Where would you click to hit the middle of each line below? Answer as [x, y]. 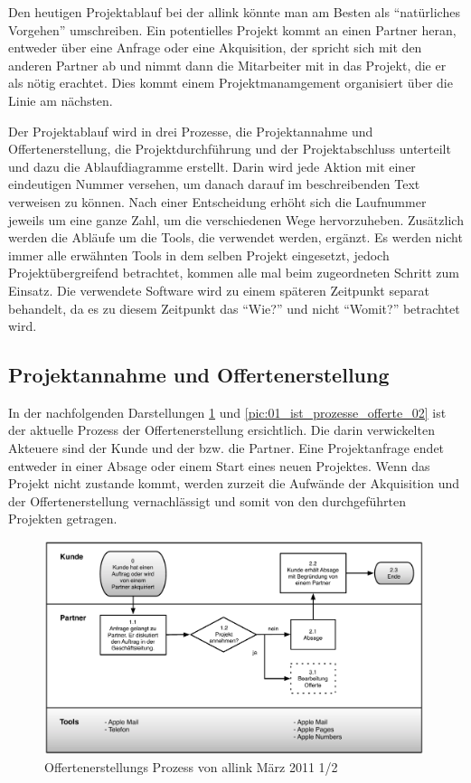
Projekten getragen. [63, 519]
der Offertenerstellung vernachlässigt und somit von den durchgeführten [207, 500]
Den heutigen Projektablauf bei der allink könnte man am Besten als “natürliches [234, 12]
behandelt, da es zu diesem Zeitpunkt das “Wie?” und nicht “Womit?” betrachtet [234, 308]
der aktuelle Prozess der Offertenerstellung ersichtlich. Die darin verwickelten [221, 430]
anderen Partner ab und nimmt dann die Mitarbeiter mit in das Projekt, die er [227, 65]
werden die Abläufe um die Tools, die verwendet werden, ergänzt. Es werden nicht [235, 237]
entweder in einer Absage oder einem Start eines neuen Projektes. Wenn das [219, 465]
